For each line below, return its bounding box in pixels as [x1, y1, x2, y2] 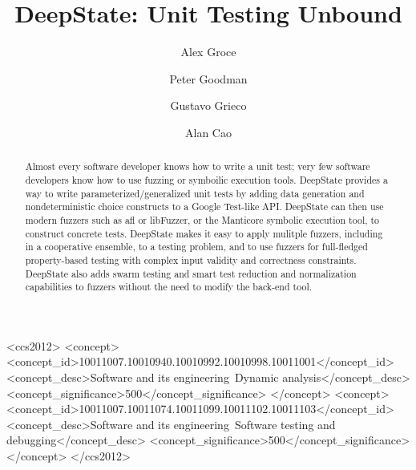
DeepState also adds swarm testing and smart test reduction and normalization [25, 266, 357, 280]
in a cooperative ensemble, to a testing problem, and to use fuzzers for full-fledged [25, 240, 368, 253]
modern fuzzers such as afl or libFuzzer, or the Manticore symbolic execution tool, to [25, 213, 380, 226]
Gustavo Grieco [170, 97, 247, 114]
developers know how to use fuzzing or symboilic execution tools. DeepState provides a [25, 172, 388, 186]
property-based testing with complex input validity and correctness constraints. [25, 253, 357, 266]
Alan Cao [185, 124, 232, 140]
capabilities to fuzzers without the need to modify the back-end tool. [25, 280, 313, 294]
